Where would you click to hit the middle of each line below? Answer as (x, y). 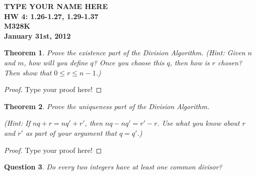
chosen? (230, 62)
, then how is (190, 62)
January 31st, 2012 (37, 35)
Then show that (28, 72)
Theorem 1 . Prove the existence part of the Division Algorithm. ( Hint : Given (125, 53)
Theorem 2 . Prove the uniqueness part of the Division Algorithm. (107, 106)
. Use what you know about (198, 123)
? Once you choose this (129, 62)
